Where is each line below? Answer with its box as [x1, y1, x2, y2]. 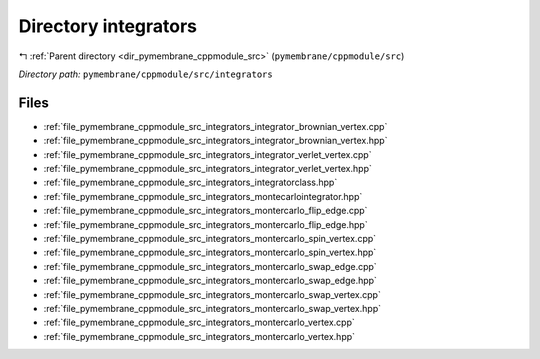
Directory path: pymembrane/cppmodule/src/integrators [18, 68, 274, 80]
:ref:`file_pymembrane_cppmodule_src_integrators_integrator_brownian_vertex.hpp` [43, 135, 388, 147]
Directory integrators [18, 15, 198, 37]
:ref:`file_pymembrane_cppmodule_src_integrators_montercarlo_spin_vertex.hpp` [43, 246, 377, 259]
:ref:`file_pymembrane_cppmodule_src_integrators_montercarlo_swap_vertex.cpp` [43, 288, 382, 300]
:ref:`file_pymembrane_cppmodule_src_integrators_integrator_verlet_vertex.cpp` [43, 148, 372, 160]
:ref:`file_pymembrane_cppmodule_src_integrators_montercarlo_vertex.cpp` [43, 316, 355, 329]
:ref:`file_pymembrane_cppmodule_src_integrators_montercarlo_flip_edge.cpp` [43, 205, 368, 217]
